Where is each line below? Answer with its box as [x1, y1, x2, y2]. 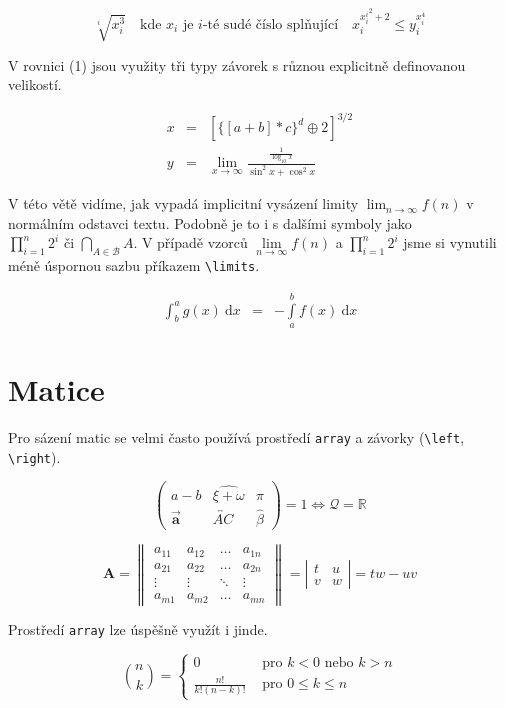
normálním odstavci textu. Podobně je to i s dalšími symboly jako [8, 212, 412, 233]
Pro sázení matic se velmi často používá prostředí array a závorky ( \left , [8, 427, 465, 448]
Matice [8, 369, 105, 410]
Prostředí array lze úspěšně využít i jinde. [8, 618, 268, 639]
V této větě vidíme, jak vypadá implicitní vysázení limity [8, 193, 359, 214]
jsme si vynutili [403, 232, 497, 253]
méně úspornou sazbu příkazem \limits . [8, 255, 260, 276]
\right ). [8, 446, 61, 467]
